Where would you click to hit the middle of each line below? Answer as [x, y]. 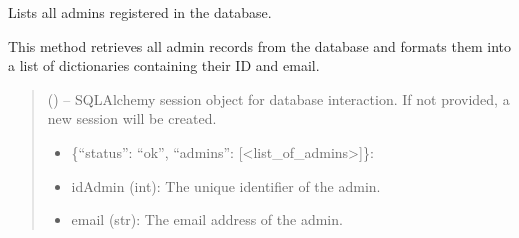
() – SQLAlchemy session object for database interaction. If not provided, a [278, 98]
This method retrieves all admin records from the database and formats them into [260, 45]
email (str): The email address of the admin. [207, 219]
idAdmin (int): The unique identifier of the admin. [226, 185]
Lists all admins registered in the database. [140, 12]
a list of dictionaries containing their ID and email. [164, 65]
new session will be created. [132, 118]
